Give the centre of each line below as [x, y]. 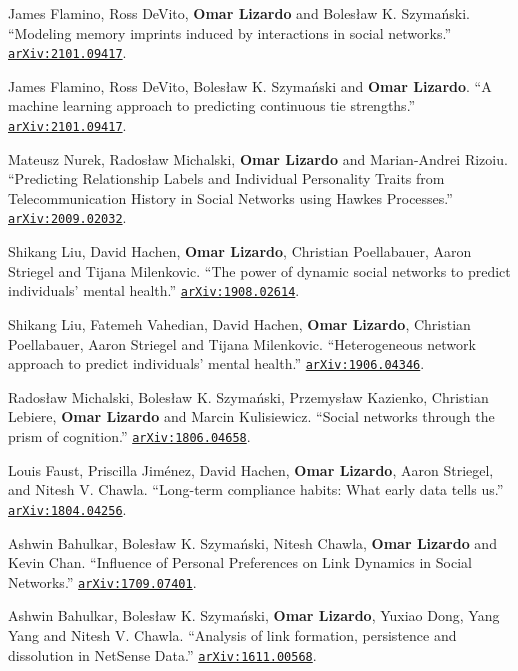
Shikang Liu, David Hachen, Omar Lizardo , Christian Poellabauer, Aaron [240, 251]
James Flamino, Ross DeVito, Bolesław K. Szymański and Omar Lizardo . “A [250, 85]
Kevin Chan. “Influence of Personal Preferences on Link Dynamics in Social [240, 562]
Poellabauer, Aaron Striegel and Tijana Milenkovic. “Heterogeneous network [242, 343]
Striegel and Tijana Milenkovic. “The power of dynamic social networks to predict [259, 270]
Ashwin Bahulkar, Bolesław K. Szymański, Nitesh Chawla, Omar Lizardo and [252, 542]
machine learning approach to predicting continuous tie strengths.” [212, 105]
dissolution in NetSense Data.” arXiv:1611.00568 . [162, 654]
